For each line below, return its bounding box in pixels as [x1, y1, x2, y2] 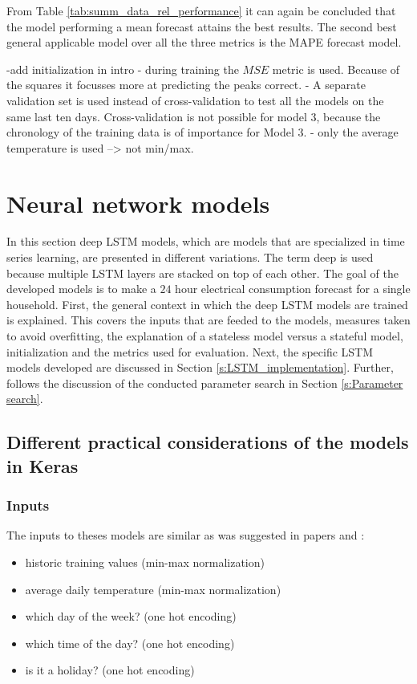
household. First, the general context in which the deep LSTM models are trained [6, 295, 408, 312]
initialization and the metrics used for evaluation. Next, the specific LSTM [6, 343, 374, 360]
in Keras [6, 453, 79, 478]
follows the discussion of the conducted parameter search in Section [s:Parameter [6, 374, 403, 391]
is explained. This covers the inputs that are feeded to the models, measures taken [6, 311, 411, 328]
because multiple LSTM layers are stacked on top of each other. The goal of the [6, 264, 399, 281]
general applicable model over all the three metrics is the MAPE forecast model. [6, 34, 402, 51]
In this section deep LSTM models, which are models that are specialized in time [6, 233, 405, 250]
